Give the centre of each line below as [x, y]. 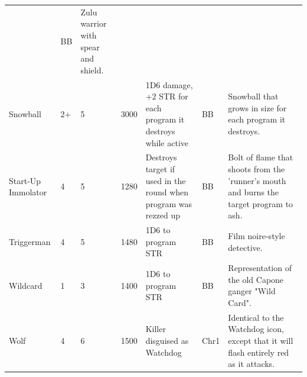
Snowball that [253, 96]
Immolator [28, 192]
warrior [94, 23]
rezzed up [163, 215]
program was [169, 203]
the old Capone [256, 279]
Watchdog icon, [256, 329]
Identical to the [256, 317]
